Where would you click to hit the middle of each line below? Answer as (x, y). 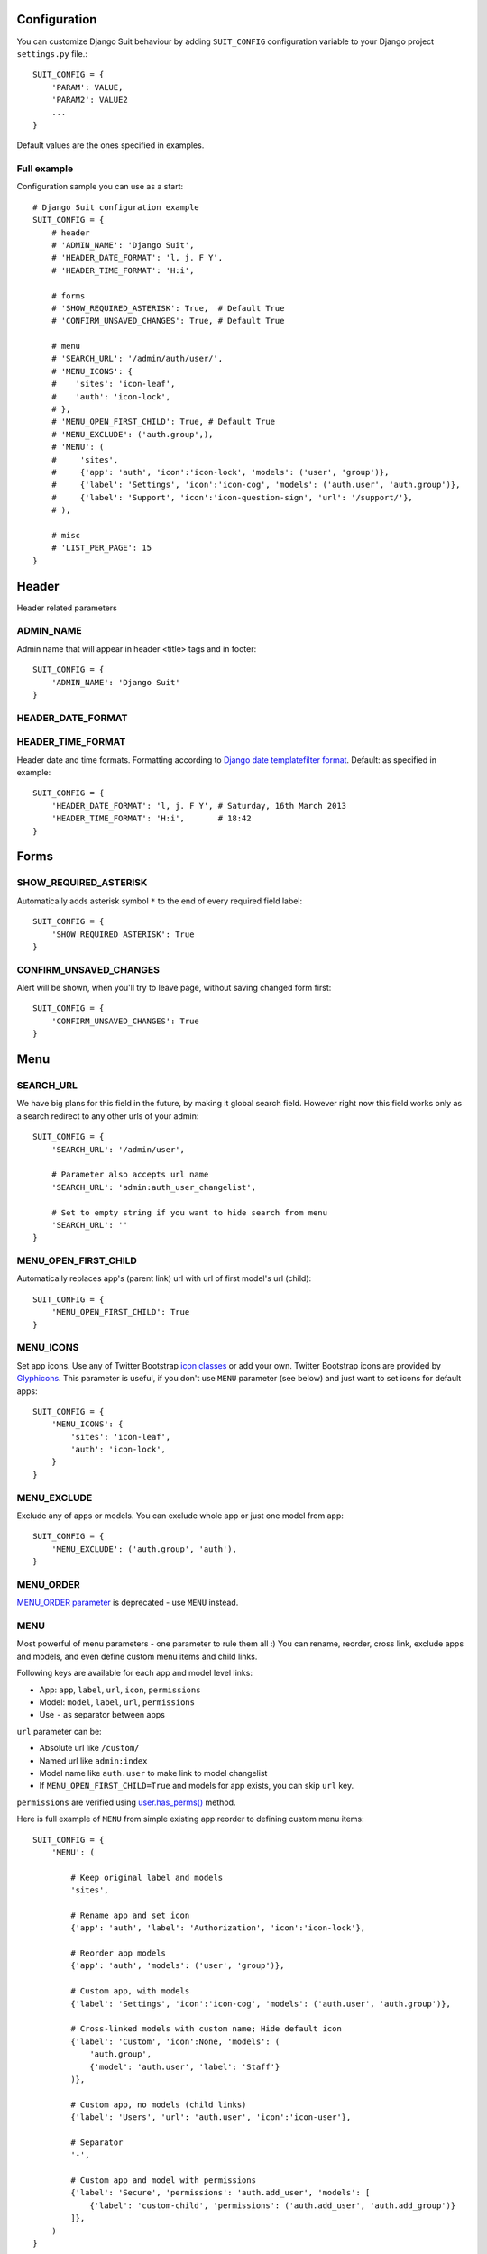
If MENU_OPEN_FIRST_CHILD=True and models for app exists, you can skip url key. (197, 1786)
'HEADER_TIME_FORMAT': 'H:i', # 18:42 (151, 819)
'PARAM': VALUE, (87, 87)
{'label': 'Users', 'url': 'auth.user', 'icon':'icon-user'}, (211, 2117)
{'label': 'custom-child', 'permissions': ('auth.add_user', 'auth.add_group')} (273, 2205)
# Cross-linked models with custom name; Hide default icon (206, 2029)
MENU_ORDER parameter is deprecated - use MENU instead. (128, 1603)
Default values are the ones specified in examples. (110, 145)
